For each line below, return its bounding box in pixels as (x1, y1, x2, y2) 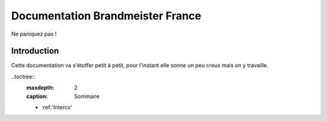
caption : (26, 93, 48, 100)
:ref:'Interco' (41, 103, 73, 111)
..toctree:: (11, 73, 36, 80)
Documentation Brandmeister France (11, 9, 202, 22)
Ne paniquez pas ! (11, 30, 57, 38)
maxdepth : (26, 84, 54, 91)
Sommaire (74, 93, 100, 100)
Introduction (11, 46, 59, 56)
